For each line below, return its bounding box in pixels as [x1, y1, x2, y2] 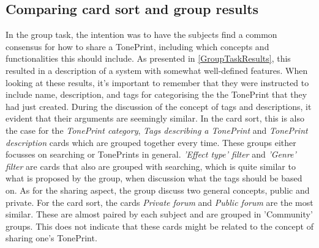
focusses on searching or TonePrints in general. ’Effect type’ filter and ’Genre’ [6, 148, 296, 161]
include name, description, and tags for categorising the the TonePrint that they [6, 88, 307, 101]
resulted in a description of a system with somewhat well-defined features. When [6, 64, 308, 76]
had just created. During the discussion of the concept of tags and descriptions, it [6, 100, 312, 112]
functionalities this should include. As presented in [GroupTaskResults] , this [6, 52, 291, 65]
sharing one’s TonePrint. [6, 232, 97, 244]
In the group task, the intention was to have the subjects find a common [6, 28, 277, 41]
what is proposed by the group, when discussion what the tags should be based [6, 172, 302, 184]
